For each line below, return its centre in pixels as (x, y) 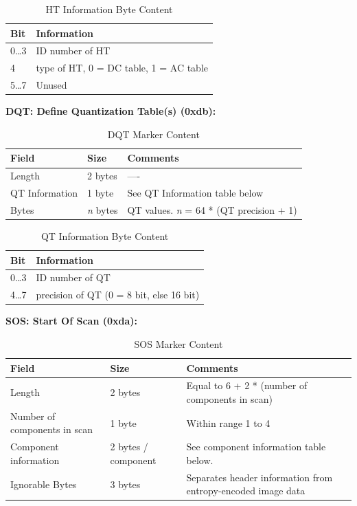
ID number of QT (73, 277)
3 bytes (125, 484)
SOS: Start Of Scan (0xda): (72, 321)
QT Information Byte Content (105, 236)
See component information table (256, 447)
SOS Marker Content (178, 344)
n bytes (103, 209)
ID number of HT (73, 51)
